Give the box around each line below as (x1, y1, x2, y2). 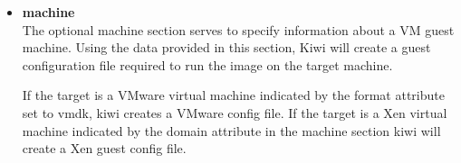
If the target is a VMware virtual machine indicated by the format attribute (22, 86, 445, 104)
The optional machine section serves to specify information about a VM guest (22, 20, 455, 39)
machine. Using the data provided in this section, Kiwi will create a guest (22, 38, 431, 57)
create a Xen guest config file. (22, 139, 187, 158)
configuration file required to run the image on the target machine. (22, 55, 393, 74)
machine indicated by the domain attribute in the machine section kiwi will (22, 121, 441, 140)
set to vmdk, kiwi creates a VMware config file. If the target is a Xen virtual (22, 103, 447, 122)
